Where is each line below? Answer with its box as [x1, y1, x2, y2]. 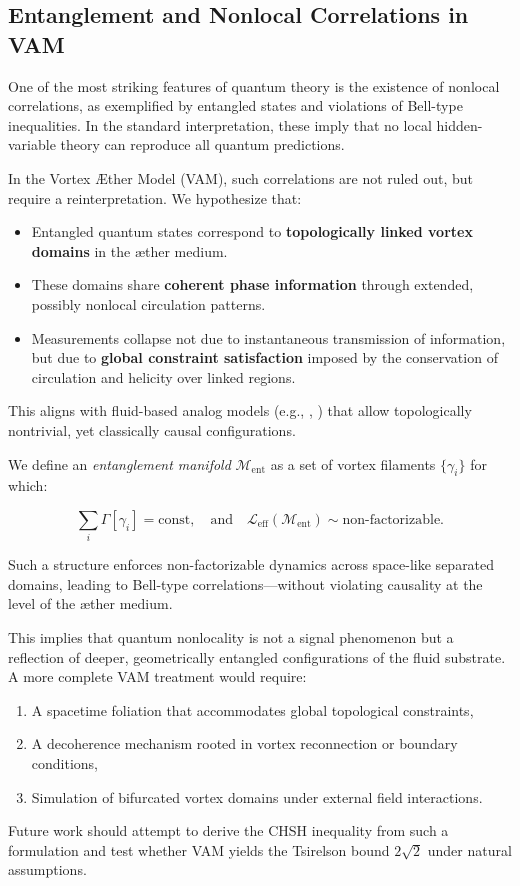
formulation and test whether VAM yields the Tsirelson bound [8, 839, 390, 860]
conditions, [31, 752, 99, 773]
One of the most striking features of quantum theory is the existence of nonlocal [8, 75, 500, 96]
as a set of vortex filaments [270, 453, 436, 474]
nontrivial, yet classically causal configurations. [8, 419, 296, 440]
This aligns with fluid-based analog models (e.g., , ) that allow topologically [8, 400, 472, 421]
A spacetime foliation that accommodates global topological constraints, [31, 699, 474, 720]
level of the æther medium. [8, 593, 173, 614]
